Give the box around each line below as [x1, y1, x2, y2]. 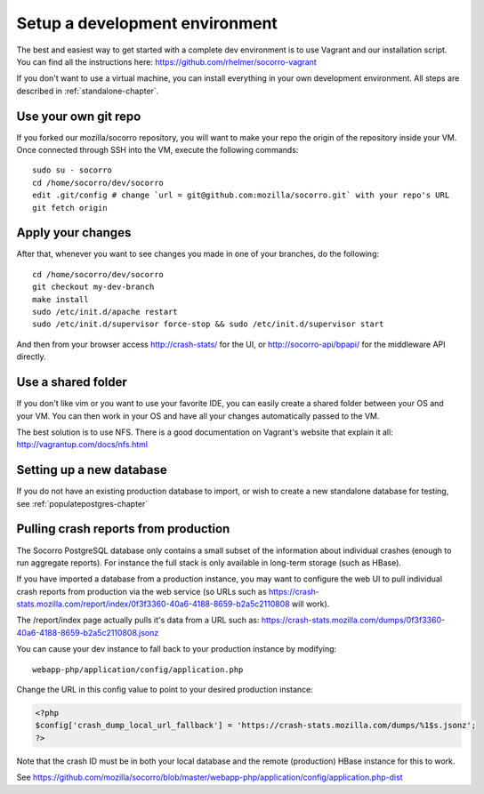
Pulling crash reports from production [16, 521, 230, 537]
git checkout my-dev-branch [32, 282, 155, 293]
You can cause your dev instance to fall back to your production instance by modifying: [16, 644, 337, 654]
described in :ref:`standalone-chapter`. [16, 85, 159, 96]
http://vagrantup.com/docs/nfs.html [16, 439, 149, 450]
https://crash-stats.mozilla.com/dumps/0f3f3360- [261, 614, 445, 626]
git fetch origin [32, 203, 108, 213]
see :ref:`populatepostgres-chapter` [16, 498, 149, 509]
